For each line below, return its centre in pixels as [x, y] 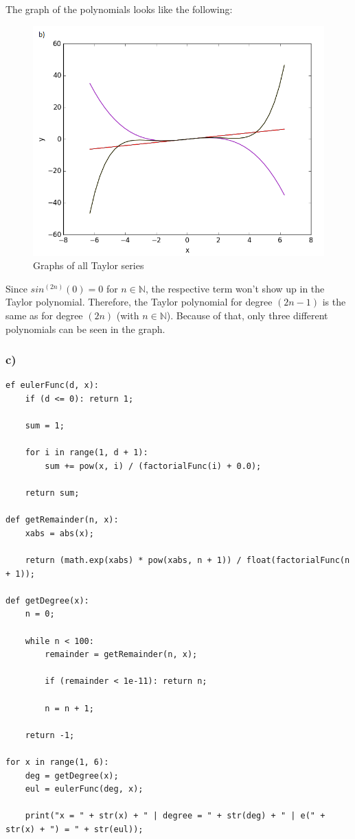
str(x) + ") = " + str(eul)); [75, 829]
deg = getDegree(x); [72, 775]
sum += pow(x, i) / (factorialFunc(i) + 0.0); [153, 466]
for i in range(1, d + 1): [87, 453]
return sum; [52, 493]
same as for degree [44, 315]
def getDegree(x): [47, 600]
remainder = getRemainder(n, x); [121, 655]
